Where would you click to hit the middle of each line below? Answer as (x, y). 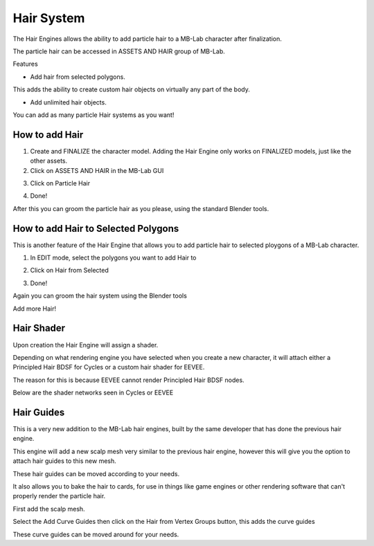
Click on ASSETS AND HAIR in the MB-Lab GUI (97, 170)
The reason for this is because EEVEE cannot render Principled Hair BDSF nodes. (129, 380)
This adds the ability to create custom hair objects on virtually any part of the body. (132, 89)
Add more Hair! (35, 309)
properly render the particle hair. (59, 496)
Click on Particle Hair (60, 183)
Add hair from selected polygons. (78, 77)
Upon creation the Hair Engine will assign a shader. (86, 345)
